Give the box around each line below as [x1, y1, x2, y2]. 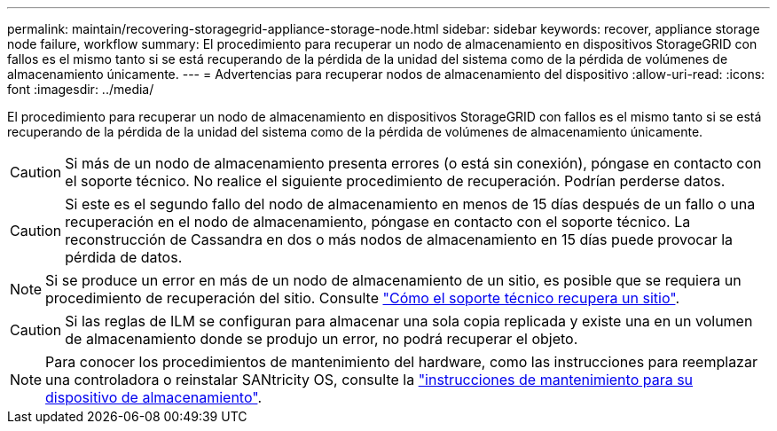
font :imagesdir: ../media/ [7, 82, 154, 97]
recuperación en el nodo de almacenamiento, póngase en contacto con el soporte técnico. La [65, 213, 691, 231]
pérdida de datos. [65, 248, 183, 266]
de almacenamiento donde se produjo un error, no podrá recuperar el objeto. [65, 330, 578, 348]
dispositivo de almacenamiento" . [45, 388, 263, 406]
